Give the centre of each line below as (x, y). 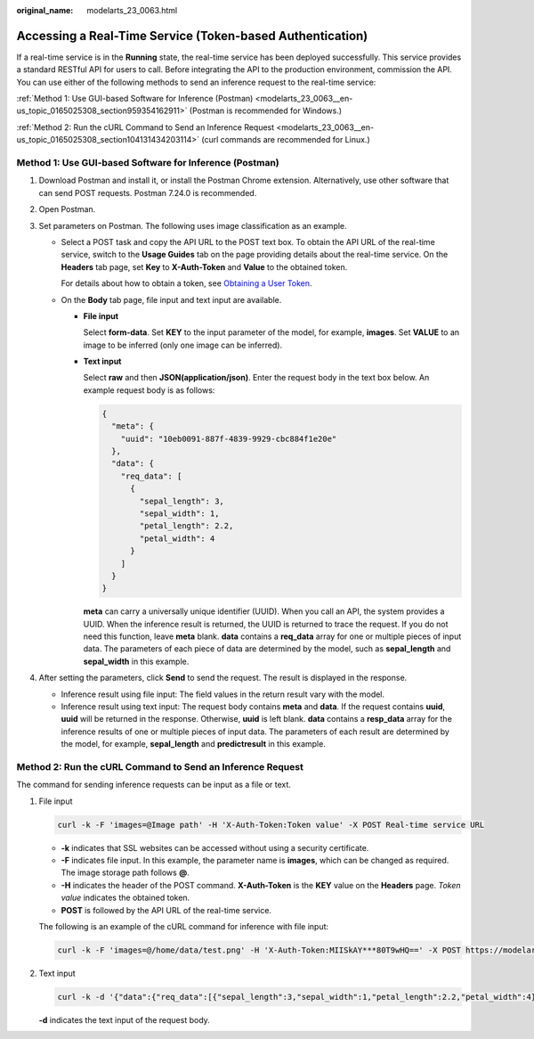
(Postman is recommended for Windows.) (266, 110)
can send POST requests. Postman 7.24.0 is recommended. (148, 192)
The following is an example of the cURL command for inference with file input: (184, 927)
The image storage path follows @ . (125, 872)
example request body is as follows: (149, 390)
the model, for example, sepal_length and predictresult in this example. (194, 744)
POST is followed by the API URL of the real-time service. (166, 910)
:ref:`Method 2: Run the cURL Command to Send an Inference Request (146, 127)
